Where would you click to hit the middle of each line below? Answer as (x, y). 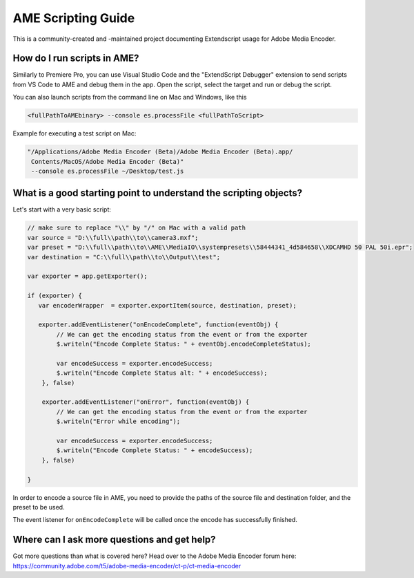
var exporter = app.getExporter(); (87, 276)
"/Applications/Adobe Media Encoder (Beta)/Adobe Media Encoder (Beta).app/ (160, 152)
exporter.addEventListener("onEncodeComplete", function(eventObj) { (158, 325)
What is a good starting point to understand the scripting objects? (158, 193)
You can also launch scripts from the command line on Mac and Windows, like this (130, 97)
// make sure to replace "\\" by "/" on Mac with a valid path (137, 228)
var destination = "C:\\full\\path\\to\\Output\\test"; (124, 257)
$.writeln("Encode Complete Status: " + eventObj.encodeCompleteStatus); (184, 344)
